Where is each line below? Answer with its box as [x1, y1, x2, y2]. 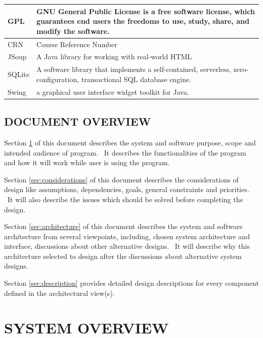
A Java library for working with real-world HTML [36, 51, 192, 62]
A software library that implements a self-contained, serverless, [36, 64, 231, 74]
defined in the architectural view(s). [4, 287, 115, 298]
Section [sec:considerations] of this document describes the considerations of [4, 174, 239, 184]
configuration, [36, 73, 79, 84]
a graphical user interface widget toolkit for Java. [36, 86, 189, 97]
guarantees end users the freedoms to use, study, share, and [36, 16, 249, 26]
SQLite [8, 69, 29, 80]
